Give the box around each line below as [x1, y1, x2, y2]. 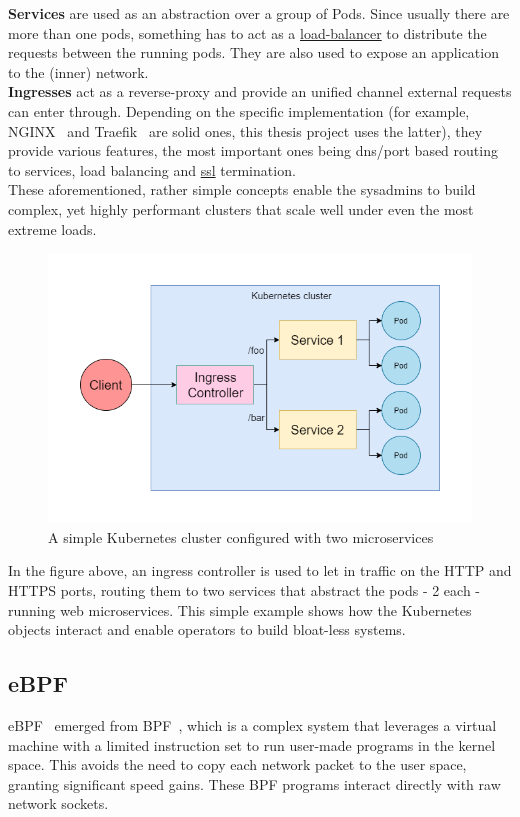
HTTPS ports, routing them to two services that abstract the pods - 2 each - [8, 579, 481, 600]
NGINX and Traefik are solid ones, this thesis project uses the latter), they [8, 120, 483, 141]
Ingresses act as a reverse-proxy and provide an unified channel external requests [8, 81, 512, 102]
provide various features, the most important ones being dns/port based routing [8, 140, 498, 161]
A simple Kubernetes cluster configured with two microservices [48, 526, 434, 547]
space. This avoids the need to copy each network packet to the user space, [8, 754, 467, 775]
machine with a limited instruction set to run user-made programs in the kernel [8, 734, 496, 755]
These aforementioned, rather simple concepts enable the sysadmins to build [8, 179, 476, 200]
